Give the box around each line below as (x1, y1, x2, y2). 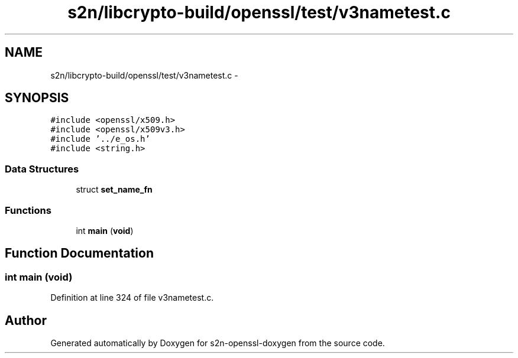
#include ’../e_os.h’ (50, 134, 150, 144)
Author (5, 313, 47, 328)
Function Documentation (5, 246, 154, 261)
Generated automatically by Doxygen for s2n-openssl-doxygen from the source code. (50, 338, 385, 348)
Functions (5, 204, 51, 216)
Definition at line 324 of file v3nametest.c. (50, 292, 214, 303)
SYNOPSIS (5, 90, 69, 106)
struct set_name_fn (76, 184, 153, 195)
